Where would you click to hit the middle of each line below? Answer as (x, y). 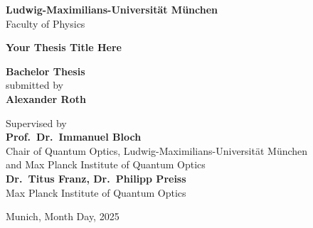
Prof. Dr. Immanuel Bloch (74, 137)
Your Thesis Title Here (64, 47)
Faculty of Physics (46, 23)
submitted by (35, 85)
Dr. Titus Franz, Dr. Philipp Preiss (96, 178)
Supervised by (36, 123)
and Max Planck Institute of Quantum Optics (106, 164)
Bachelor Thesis (46, 71)
